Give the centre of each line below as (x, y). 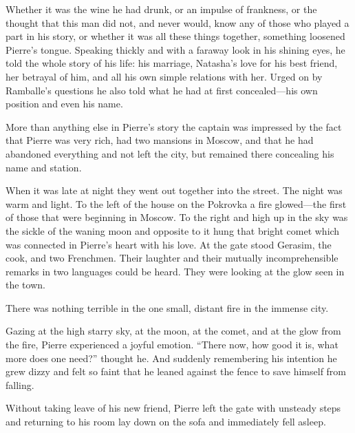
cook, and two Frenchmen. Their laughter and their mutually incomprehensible (172, 258)
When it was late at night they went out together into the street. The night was (174, 190)
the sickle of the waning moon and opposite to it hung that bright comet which (173, 230)
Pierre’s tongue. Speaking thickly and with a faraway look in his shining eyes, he (175, 49)
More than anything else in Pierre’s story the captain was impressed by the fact (174, 126)
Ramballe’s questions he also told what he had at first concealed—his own (162, 90)
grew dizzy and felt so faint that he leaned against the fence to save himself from (176, 371)
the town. (25, 285)
